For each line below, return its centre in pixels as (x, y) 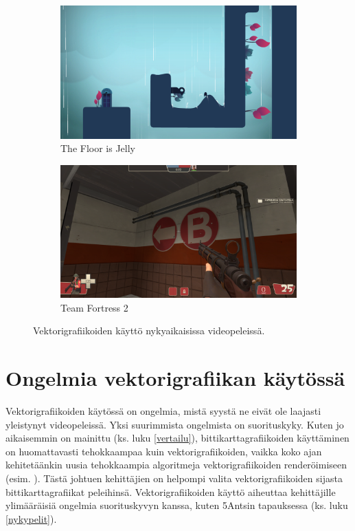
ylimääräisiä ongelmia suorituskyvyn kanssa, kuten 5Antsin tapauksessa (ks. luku (177, 505)
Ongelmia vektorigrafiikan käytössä (175, 378)
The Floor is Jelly (98, 148)
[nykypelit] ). (31, 518)
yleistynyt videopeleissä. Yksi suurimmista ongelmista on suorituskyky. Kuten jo (175, 424)
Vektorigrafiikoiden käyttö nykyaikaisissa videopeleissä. (149, 330)
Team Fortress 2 (94, 307)
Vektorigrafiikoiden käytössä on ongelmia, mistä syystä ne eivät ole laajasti (163, 411)
